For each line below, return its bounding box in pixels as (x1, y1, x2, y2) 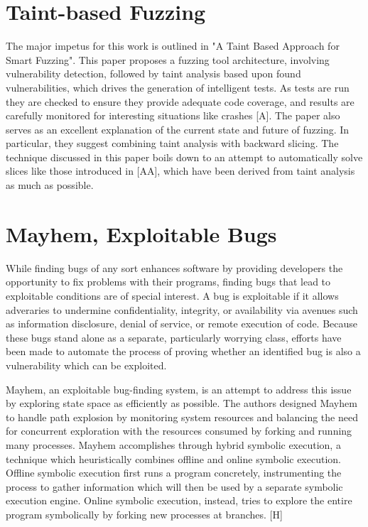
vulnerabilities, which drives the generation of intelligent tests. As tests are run (6, 80, 350, 94)
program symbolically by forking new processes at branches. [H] (6, 506, 283, 521)
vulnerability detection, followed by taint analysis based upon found (6, 66, 301, 81)
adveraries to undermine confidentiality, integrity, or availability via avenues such (6, 302, 358, 317)
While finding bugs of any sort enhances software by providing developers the (6, 260, 343, 275)
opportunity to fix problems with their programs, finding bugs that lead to (6, 274, 331, 289)
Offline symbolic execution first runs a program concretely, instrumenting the (6, 465, 342, 480)
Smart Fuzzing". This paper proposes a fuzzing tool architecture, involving (6, 52, 330, 67)
